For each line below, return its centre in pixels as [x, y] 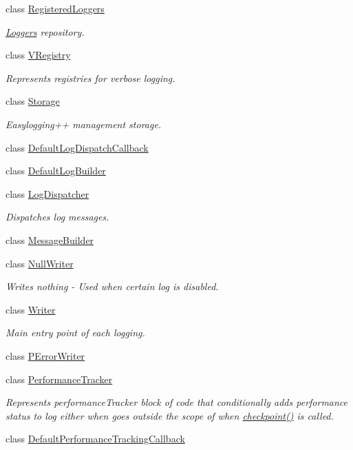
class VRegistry [38, 55]
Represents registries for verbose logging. [90, 78]
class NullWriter [40, 263]
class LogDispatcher [47, 193]
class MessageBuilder [50, 239]
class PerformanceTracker [59, 379]
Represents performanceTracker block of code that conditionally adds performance [177, 402]
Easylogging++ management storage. [84, 124]
